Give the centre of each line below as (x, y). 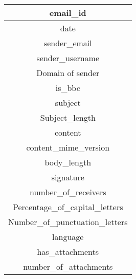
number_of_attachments (68, 266)
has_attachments (68, 252)
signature (68, 177)
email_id (68, 13)
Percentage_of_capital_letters (68, 207)
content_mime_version (68, 147)
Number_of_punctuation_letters (68, 222)
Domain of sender (68, 73)
